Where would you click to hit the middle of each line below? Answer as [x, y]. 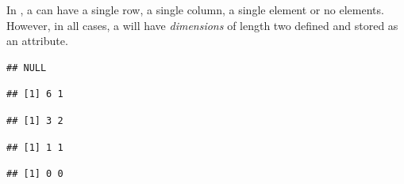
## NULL [27, 68]
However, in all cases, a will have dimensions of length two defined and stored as [202, 25]
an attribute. [37, 41]
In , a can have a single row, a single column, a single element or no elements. [195, 9]
